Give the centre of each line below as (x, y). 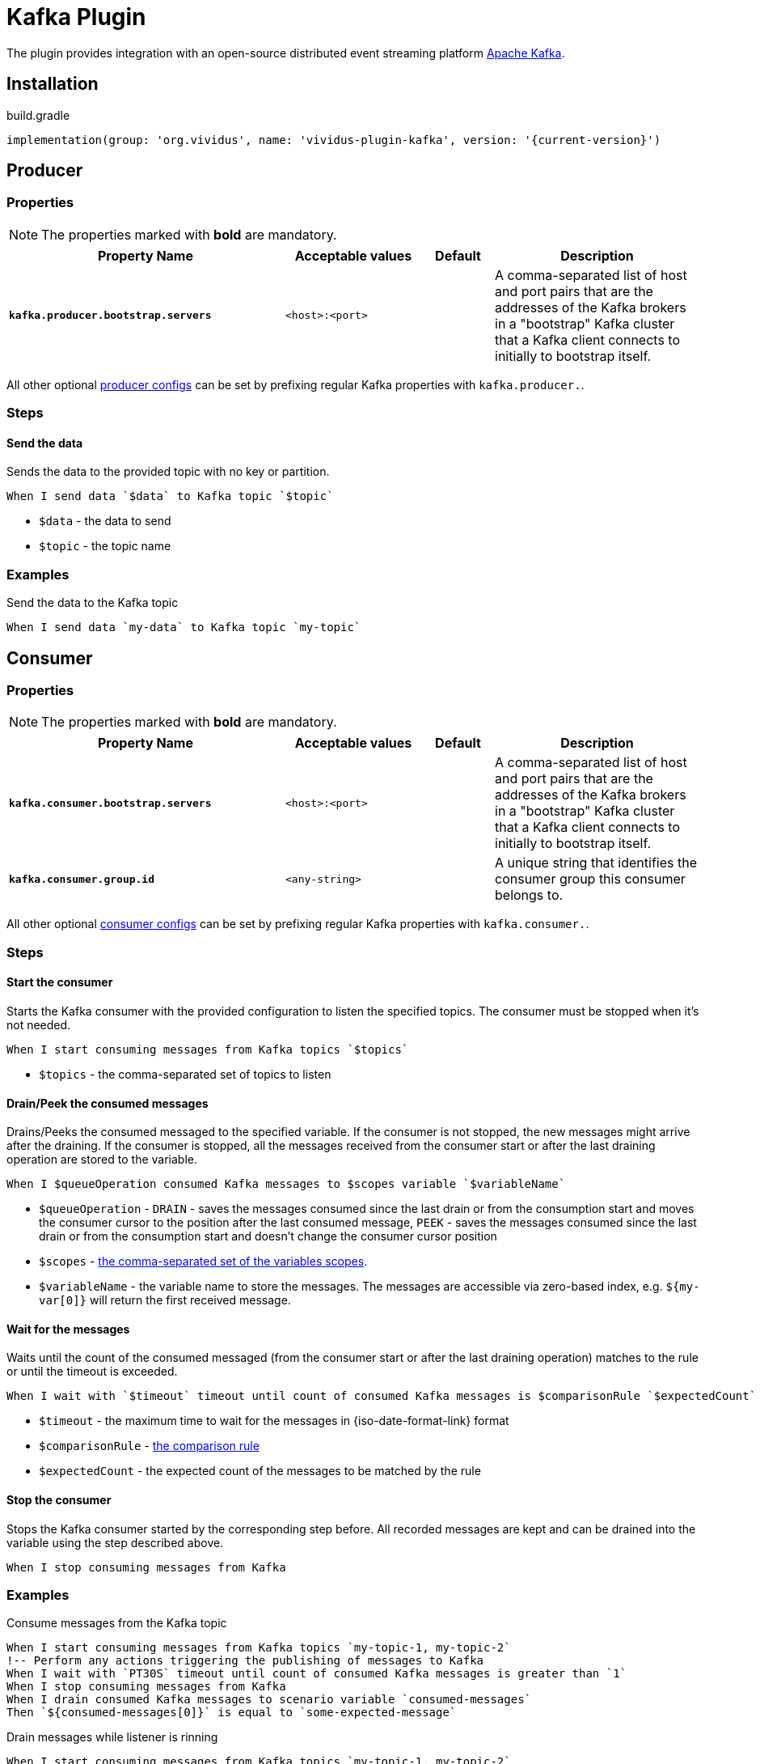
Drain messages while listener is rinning (112, 1737)
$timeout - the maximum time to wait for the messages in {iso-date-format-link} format (274, 1421)
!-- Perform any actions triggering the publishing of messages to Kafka (245, 1661)
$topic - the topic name (105, 546)
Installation (53, 84)
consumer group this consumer (590, 879)
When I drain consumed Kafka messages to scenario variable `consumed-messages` (269, 1700)
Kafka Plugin (76, 17)
